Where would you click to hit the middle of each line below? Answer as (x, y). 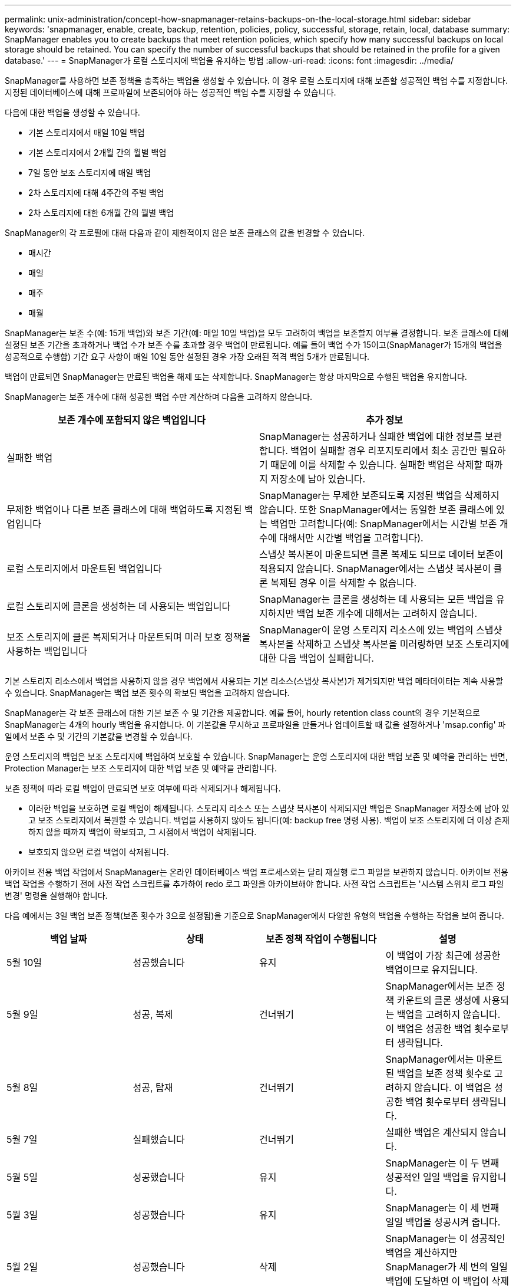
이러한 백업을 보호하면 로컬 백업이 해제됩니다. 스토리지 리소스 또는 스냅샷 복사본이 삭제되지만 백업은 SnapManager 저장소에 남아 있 (269, 808)
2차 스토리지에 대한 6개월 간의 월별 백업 (101, 213)
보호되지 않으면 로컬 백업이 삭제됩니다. (99, 852)
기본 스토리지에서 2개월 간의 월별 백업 (97, 152)
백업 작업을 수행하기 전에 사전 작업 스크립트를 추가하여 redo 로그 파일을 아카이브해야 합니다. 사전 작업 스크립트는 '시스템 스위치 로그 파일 (254, 884)
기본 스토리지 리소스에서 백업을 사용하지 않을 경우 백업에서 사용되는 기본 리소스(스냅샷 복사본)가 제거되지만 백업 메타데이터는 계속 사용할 (254, 681)
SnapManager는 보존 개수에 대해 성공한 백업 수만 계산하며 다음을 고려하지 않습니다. (159, 397)
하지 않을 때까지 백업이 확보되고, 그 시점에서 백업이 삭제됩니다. (143, 832)
